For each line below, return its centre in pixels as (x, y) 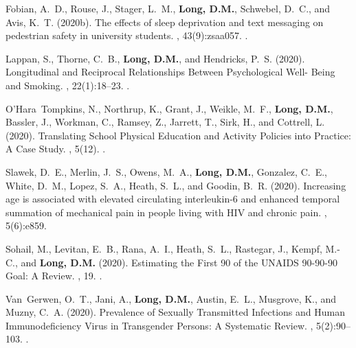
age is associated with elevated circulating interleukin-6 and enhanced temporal (173, 199)
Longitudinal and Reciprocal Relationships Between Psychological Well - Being (170, 72)
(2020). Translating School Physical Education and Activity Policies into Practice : (178, 135)
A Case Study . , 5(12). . (56, 149)
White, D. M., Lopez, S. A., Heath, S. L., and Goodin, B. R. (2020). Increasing (176, 185)
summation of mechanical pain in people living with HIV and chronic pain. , (166, 212)
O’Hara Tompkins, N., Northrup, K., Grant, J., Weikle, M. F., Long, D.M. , (169, 108)
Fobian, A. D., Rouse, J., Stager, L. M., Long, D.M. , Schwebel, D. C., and (168, 8)
